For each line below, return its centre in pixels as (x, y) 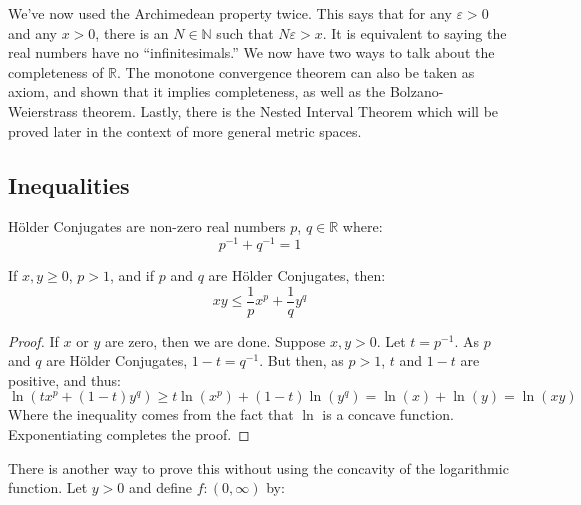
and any (33, 32)
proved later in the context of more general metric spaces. (185, 130)
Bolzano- (416, 91)
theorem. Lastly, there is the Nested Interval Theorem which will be (290, 110)
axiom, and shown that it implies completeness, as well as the (197, 91)
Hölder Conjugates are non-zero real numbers (147, 226)
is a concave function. (388, 414)
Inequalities (69, 184)
